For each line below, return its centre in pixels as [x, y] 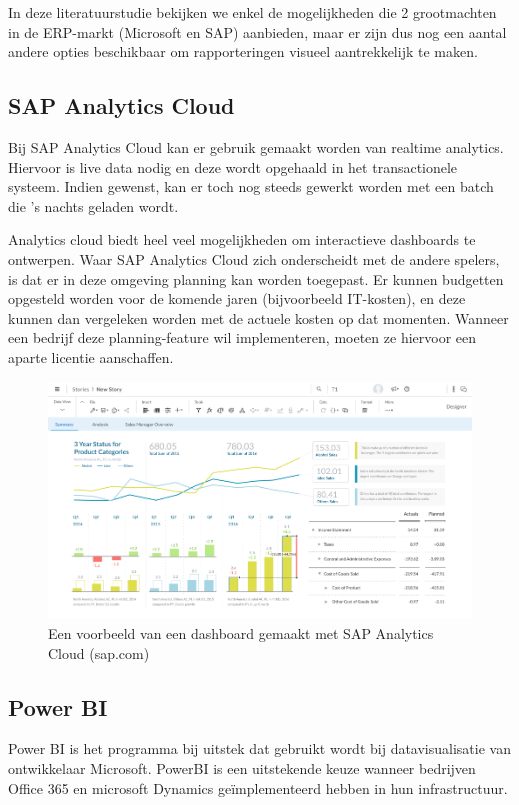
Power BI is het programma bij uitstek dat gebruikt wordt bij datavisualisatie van [259, 748]
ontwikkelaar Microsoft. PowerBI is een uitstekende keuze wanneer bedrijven [242, 768]
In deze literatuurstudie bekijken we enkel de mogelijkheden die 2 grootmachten [252, 12]
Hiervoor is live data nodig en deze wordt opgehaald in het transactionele [233, 166]
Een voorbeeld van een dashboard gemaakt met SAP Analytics [241, 633]
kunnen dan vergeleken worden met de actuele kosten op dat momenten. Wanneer [258, 317]
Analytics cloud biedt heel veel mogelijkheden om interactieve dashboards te [242, 239]
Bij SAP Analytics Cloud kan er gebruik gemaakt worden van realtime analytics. [256, 146]
